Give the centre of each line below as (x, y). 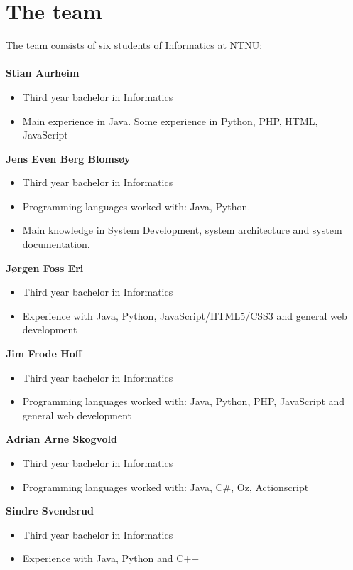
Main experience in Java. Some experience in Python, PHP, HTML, (170, 120)
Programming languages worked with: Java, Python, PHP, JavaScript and (184, 401)
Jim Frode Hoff (44, 354)
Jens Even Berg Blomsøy (68, 158)
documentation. (56, 244)
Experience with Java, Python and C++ (111, 558)
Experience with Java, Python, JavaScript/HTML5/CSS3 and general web (185, 315)
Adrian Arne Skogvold (61, 439)
